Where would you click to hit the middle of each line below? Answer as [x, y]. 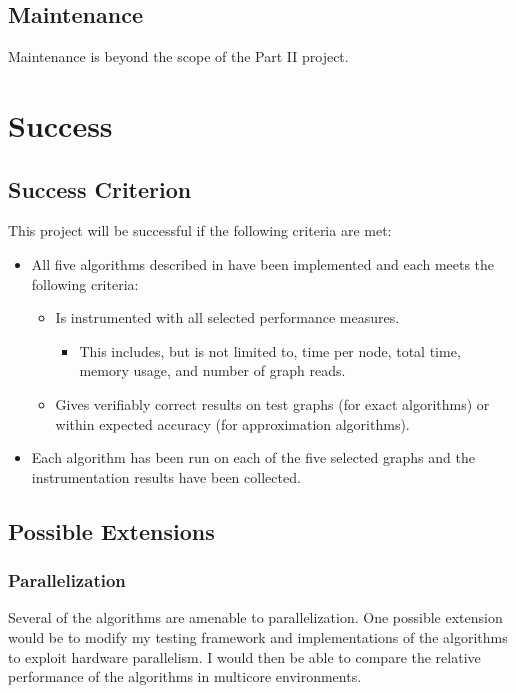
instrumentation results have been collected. [166, 476]
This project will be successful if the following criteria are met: [200, 230]
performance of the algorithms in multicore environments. [185, 676]
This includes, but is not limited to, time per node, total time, [270, 350]
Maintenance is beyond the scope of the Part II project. [178, 56]
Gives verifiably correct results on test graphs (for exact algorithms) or [272, 403]
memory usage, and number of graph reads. [212, 370]
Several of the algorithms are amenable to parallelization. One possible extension [255, 617]
